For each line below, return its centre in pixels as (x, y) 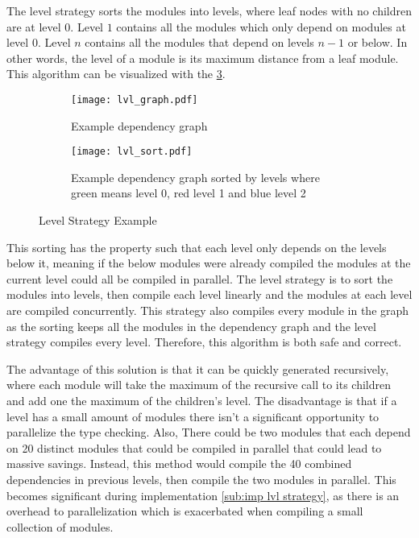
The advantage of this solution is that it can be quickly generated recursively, (198, 368)
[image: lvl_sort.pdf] (132, 152)
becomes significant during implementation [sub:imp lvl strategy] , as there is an (203, 495)
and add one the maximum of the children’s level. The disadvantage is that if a (202, 400)
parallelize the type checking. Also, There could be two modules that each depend (209, 432)
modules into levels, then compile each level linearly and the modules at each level (209, 294)
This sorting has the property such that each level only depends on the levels (197, 247)
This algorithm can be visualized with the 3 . (116, 74)
